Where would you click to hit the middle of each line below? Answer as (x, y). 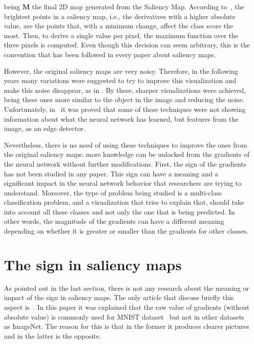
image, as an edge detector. (45, 128)
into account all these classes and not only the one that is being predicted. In (119, 211)
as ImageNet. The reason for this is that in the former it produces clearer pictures (127, 326)
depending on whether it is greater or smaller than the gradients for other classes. (126, 231)
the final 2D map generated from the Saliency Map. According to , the (138, 6)
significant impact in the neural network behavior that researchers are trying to (123, 183)
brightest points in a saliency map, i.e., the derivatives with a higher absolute (120, 16)
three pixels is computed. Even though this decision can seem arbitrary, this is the (127, 45)
